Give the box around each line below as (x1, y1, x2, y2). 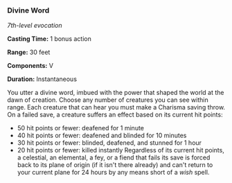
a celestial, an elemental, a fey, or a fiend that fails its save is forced (17, 153, 211, 162)
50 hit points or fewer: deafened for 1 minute (17, 124, 144, 132)
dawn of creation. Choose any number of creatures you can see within (7, 96, 209, 104)
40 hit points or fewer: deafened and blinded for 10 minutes (17, 131, 187, 140)
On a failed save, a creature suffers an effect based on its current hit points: (7, 110, 223, 119)
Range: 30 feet (7, 48, 51, 57)
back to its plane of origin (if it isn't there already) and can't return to (17, 161, 213, 169)
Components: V (7, 62, 54, 70)
